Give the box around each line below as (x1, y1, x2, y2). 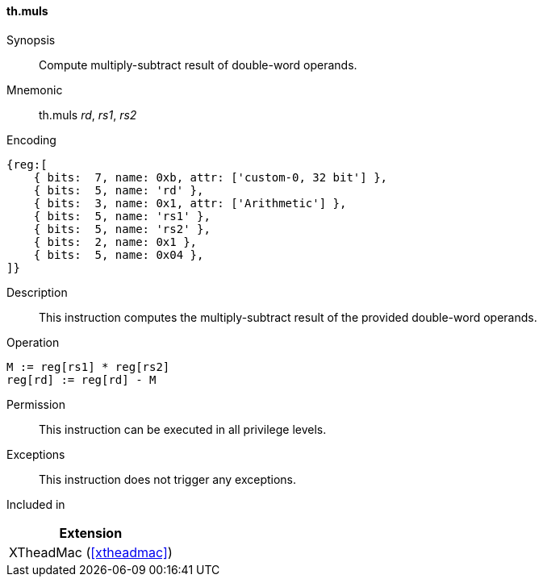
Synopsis (6, 32, 56, 47)
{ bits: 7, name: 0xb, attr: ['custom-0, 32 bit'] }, (33, 170, 388, 184)
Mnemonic (6, 82, 63, 97)
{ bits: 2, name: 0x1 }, (33, 235, 198, 248)
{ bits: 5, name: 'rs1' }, (33, 209, 211, 223)
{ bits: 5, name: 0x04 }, (33, 248, 204, 261)
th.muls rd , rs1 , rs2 (39, 107, 137, 122)
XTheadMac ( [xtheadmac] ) (9, 543, 173, 560)
